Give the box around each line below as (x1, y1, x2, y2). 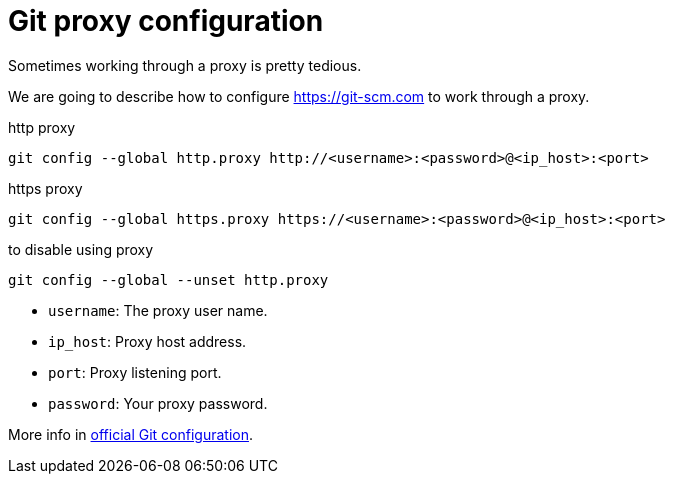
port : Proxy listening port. (48, 363, 222, 381)
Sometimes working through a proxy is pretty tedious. (8, 56, 362, 74)
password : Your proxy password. (48, 394, 268, 412)
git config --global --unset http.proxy (8, 271, 329, 288)
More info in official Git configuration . (8, 425, 253, 443)
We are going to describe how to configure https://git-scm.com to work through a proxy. (8, 87, 590, 105)
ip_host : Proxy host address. (48, 332, 247, 350)
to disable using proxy (8, 240, 154, 258)
